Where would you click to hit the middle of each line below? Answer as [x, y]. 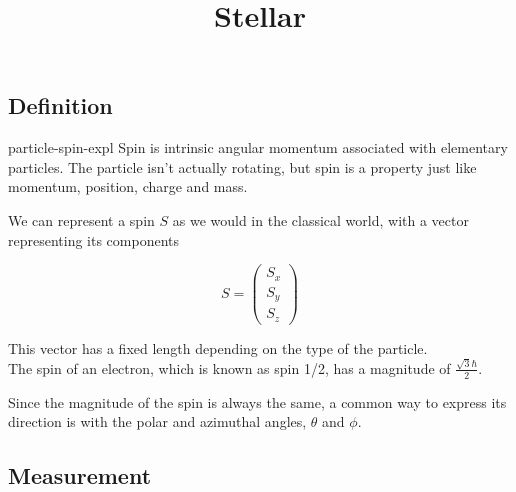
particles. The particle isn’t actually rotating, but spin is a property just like [242, 166]
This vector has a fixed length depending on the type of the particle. [218, 347]
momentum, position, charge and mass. [128, 186]
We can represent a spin [81, 219]
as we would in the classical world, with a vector [320, 219]
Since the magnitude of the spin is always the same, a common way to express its [257, 401]
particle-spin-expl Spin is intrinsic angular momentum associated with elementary [258, 147]
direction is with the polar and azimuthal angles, [157, 421]
